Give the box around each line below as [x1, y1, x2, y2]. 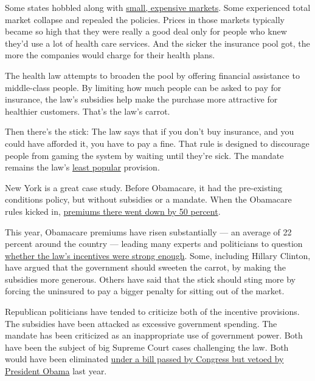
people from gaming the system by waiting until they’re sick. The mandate [5, 149, 284, 161]
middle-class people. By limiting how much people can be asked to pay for [5, 81, 282, 93]
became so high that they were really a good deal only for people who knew [5, 25, 287, 38]
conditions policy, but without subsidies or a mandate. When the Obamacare [5, 193, 292, 206]
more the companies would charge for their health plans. [5, 49, 215, 61]
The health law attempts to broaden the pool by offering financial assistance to [5, 69, 300, 81]
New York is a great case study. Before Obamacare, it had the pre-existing [5, 181, 283, 194]
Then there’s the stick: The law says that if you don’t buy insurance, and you [5, 125, 294, 138]
